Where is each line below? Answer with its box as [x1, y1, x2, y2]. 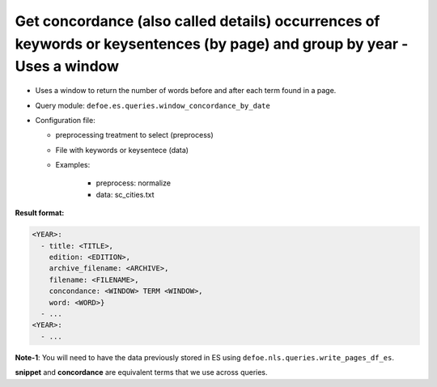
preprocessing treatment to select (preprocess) [55, 130, 214, 140]
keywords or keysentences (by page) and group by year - [15, 35, 409, 53]
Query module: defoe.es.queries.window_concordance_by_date [35, 100, 270, 110]
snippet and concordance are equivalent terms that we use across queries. [15, 368, 268, 377]
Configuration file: [35, 115, 96, 125]
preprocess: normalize [95, 178, 172, 188]
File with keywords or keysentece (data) [55, 145, 189, 155]
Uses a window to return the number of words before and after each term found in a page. [35, 86, 337, 96]
